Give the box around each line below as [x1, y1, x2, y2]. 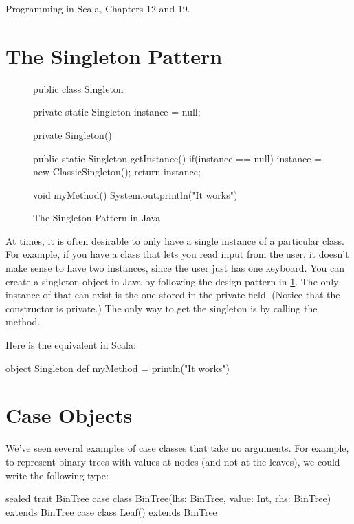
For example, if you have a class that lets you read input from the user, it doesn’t [5, 247, 349, 261]
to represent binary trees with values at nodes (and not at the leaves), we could [5, 454, 340, 468]
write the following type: [5, 468, 109, 482]
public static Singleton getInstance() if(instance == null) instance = [33, 151, 322, 165]
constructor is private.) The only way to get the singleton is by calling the [5, 301, 318, 315]
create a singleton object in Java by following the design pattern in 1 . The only [5, 274, 339, 288]
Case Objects [5, 401, 133, 429]
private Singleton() [33, 127, 112, 142]
